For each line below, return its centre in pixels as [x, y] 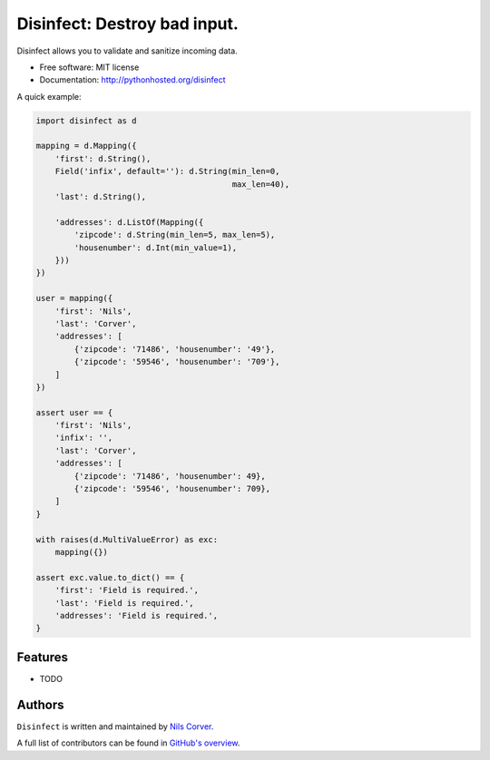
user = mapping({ [74, 298]
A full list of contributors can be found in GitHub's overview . [128, 743]
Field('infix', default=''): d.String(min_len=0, [167, 171]
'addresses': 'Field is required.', [136, 615]
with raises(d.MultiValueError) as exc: [127, 539]
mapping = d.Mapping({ [86, 146]
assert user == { [74, 412]
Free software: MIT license [89, 67]
